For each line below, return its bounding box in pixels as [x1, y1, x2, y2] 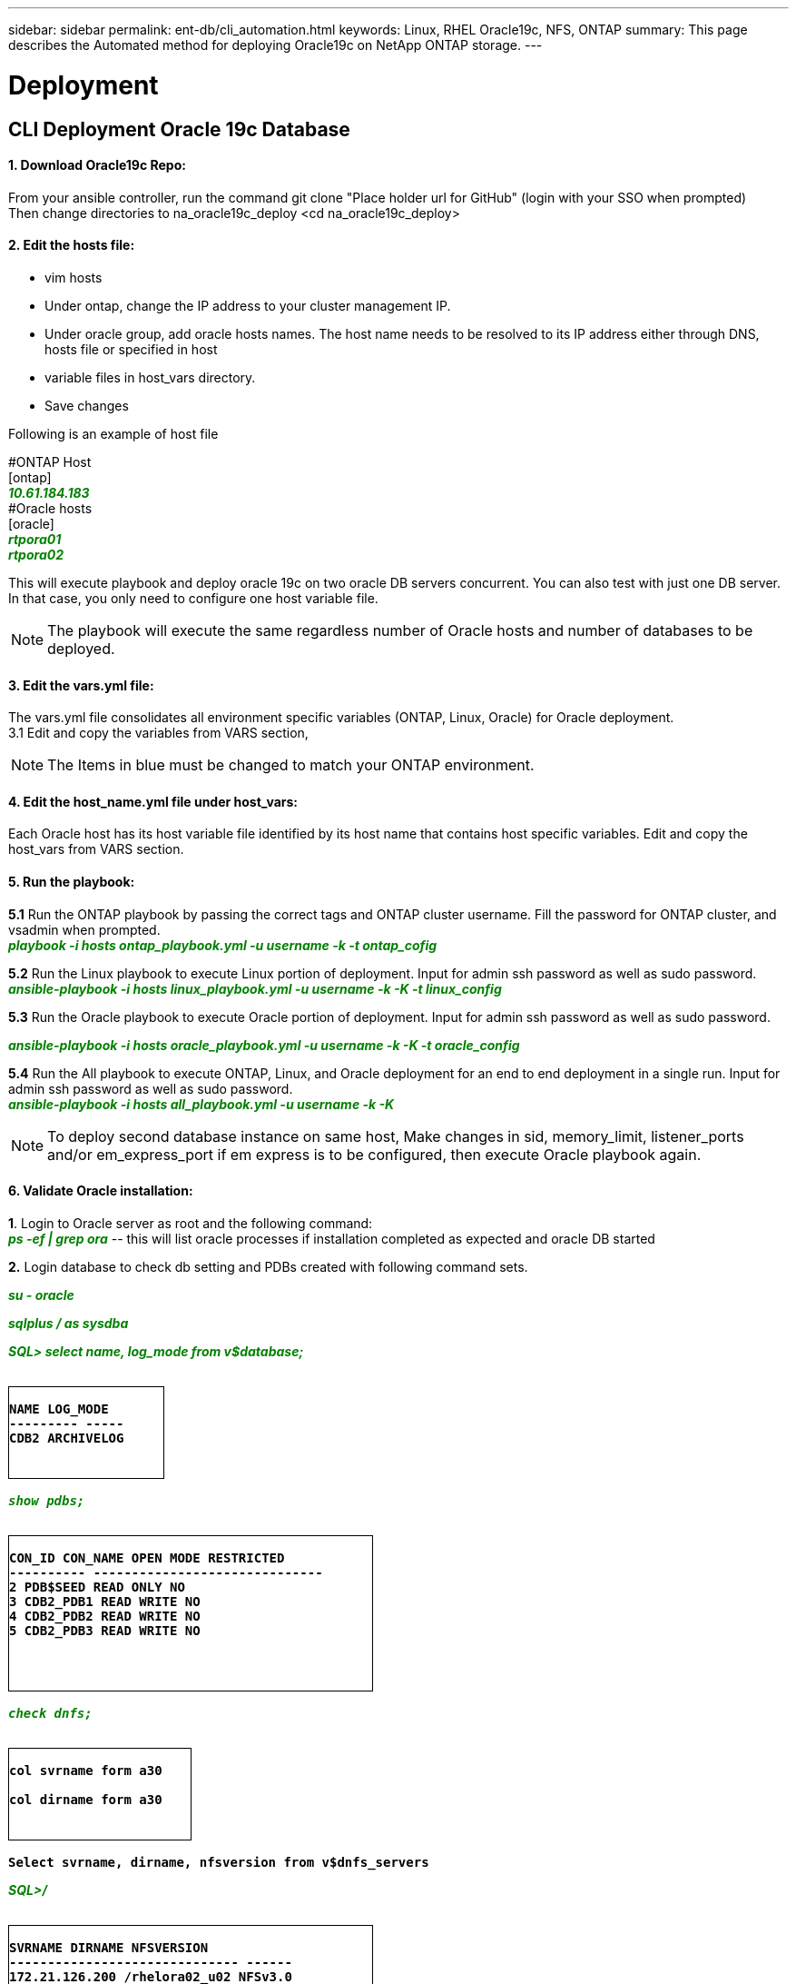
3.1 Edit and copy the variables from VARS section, [8, 725, 309, 741]
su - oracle [8, 1286, 74, 1303]
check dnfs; [8, 1705, 93, 1721]
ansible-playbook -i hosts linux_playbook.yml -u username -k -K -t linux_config [8, 980, 502, 997]
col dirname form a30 [9, 1791, 162, 1807]
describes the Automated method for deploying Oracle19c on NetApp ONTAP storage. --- [8, 37, 543, 53]
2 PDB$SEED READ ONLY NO [9, 1579, 185, 1594]
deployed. [47, 639, 115, 658]
